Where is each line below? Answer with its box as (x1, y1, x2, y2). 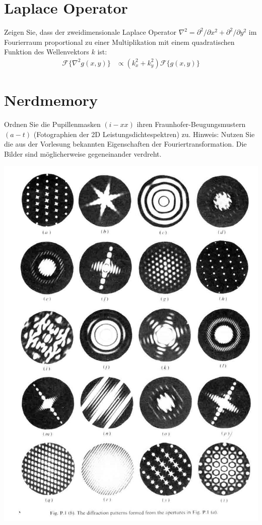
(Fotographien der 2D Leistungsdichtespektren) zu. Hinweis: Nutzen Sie (33, 128, 255, 139)
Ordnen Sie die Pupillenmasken (4, 119, 101, 129)
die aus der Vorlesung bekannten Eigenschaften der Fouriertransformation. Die (4, 139, 247, 149)
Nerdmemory (4, 90, 98, 110)
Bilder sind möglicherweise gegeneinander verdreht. (4, 148, 162, 159)
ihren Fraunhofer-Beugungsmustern (137, 119, 246, 129)
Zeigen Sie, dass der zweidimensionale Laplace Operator (4, 27, 176, 37)
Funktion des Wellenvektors (4, 46, 89, 57)
